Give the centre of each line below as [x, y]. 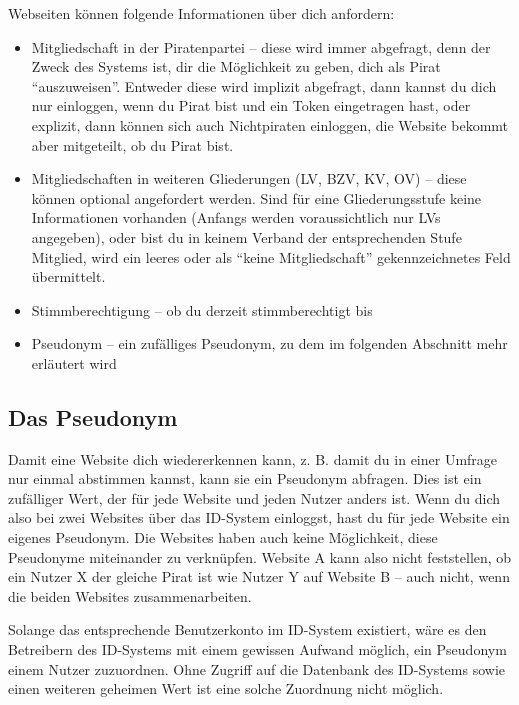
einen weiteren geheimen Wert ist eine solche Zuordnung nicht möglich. [226, 688]
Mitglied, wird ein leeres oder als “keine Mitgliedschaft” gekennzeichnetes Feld [271, 256]
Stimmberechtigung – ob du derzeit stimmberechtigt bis [202, 309]
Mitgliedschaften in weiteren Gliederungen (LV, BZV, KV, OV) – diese [249, 178]
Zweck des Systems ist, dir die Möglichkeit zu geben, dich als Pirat [236, 66]
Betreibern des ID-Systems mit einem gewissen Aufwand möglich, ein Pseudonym [257, 649]
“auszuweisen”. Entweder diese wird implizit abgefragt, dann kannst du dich [264, 85]
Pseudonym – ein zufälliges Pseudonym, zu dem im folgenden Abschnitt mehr [269, 343]
